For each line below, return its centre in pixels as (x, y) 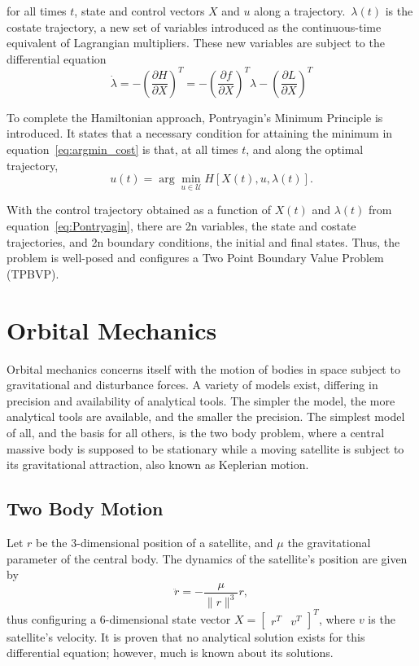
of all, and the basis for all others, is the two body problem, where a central (196, 432)
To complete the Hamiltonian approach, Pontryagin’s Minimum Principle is (195, 117)
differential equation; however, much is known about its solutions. (170, 653)
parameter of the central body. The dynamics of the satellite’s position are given (207, 558)
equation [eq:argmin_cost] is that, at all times (122, 149)
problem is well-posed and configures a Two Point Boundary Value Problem (195, 258)
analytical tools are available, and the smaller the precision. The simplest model (206, 416)
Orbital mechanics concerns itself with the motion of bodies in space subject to (203, 368)
